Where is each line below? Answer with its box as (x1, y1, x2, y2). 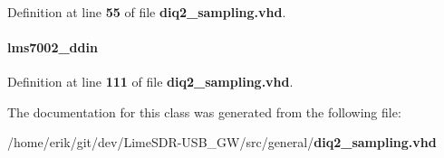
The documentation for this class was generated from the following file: (7, 102, 401, 121)
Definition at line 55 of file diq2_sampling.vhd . (7, 2, 286, 21)
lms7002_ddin (7, 37, 98, 56)
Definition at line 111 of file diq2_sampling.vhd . (7, 71, 294, 90)
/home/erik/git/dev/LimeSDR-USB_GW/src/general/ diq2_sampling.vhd (7, 133, 437, 152)
